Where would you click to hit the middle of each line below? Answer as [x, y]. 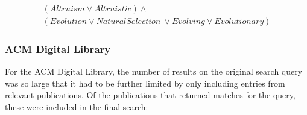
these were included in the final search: [77, 107]
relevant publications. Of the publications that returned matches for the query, [150, 95]
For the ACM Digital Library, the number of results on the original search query [154, 71]
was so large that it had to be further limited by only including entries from [145, 83]
